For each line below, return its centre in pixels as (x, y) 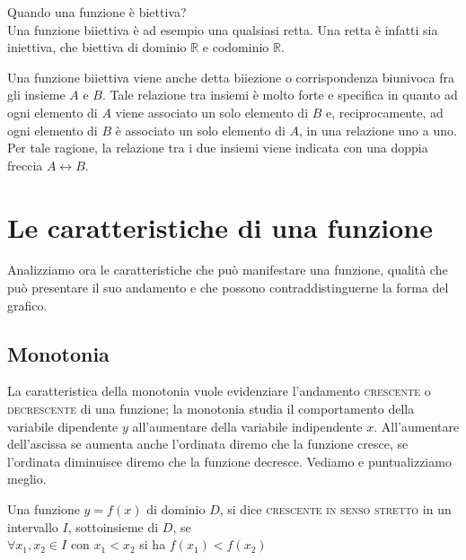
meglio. (27, 479)
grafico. (27, 305)
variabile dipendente (63, 426)
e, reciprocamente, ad (385, 112)
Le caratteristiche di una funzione (220, 227)
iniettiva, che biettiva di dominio (97, 47)
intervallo (33, 526)
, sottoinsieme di (113, 526)
